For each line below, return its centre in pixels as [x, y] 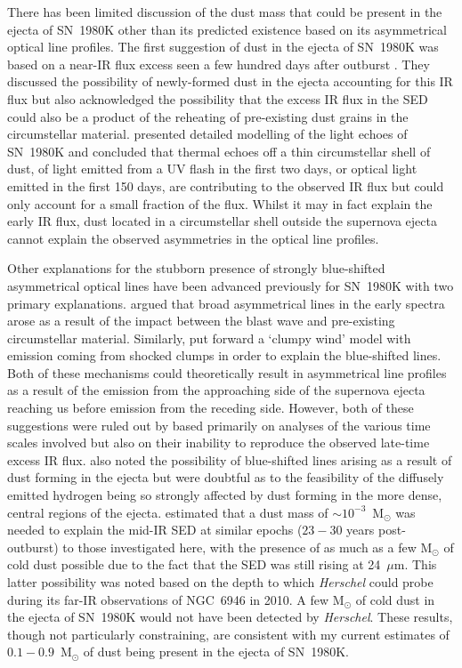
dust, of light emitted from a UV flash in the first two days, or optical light [212, 169]
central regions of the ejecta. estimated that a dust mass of [168, 512]
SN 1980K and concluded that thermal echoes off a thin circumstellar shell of [219, 151]
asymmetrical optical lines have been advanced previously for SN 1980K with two [231, 285]
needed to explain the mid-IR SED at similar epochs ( [155, 530]
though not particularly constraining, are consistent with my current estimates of [228, 634]
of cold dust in [395, 599]
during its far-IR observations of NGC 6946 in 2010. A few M [176, 599]
